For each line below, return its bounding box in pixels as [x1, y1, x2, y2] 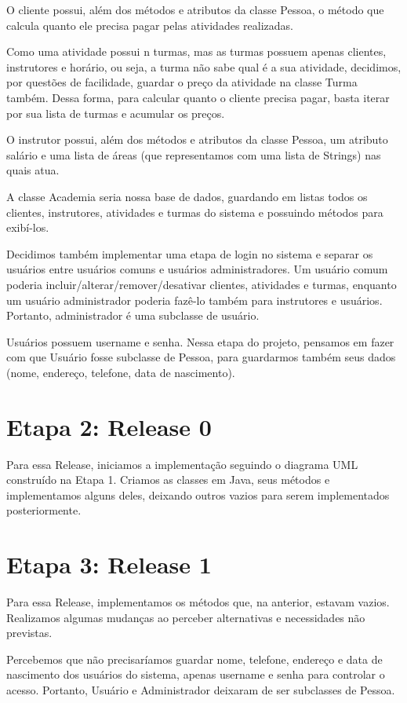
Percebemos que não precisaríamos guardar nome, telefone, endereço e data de [6, 650, 383, 667]
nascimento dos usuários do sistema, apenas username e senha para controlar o [6, 666, 385, 683]
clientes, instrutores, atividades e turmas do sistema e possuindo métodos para [6, 203, 383, 220]
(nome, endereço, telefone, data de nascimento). [6, 364, 235, 380]
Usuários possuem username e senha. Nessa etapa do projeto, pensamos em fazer [6, 333, 394, 350]
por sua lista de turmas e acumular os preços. [6, 104, 225, 121]
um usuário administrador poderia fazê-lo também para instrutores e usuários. [6, 291, 383, 308]
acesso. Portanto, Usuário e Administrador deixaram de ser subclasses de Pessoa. [6, 682, 395, 698]
